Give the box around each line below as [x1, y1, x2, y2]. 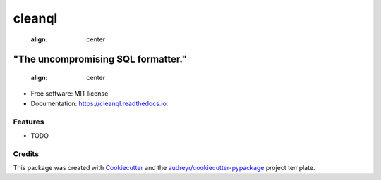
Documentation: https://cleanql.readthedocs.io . [30, 99, 169, 108]
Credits [13, 148, 39, 158]
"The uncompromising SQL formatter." [13, 53, 187, 65]
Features [13, 117, 44, 127]
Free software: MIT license [30, 89, 109, 98]
